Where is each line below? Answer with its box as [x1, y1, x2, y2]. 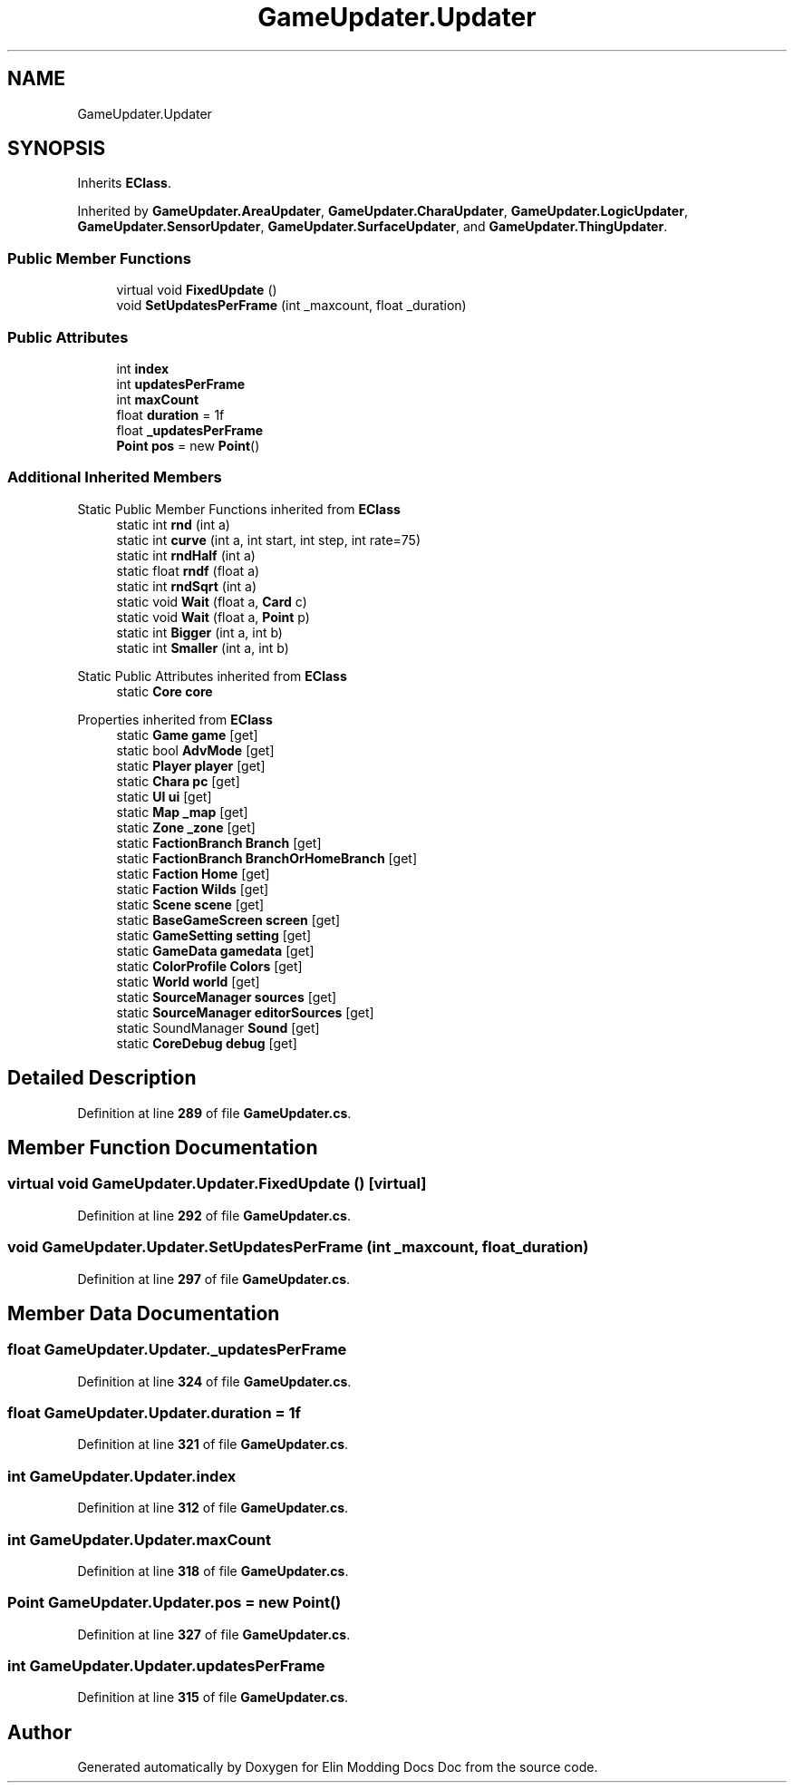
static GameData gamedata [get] [116, 942, 315, 958]
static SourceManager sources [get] [116, 988, 337, 1005]
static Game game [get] [116, 726, 258, 743]
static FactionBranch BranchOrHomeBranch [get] [116, 850, 417, 866]
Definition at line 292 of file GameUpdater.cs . [77, 1207, 351, 1223]
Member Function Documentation [7, 1135, 318, 1159]
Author [7, 1720, 72, 1744]
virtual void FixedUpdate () [116, 282, 277, 298]
